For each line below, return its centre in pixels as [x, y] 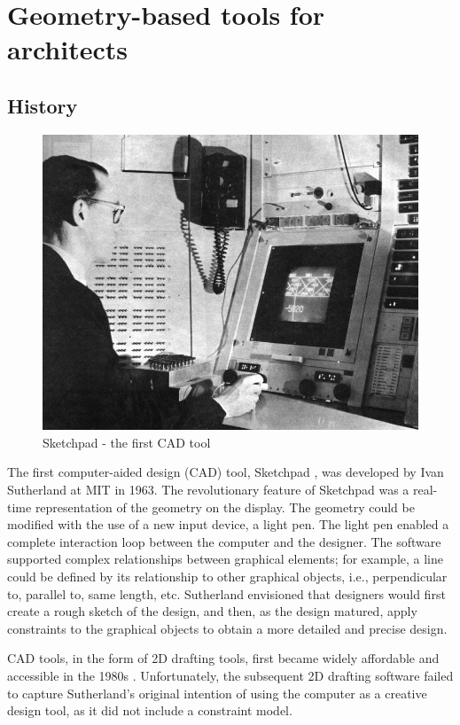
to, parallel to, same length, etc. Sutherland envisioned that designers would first [226, 593]
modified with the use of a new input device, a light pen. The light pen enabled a [228, 524]
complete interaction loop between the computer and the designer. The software [224, 541]
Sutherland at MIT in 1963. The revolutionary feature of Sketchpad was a [208, 490]
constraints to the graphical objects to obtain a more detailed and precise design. [227, 628]
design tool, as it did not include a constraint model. [150, 710]
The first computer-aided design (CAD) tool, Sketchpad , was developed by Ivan [226, 472]
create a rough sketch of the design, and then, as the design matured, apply [212, 611]
